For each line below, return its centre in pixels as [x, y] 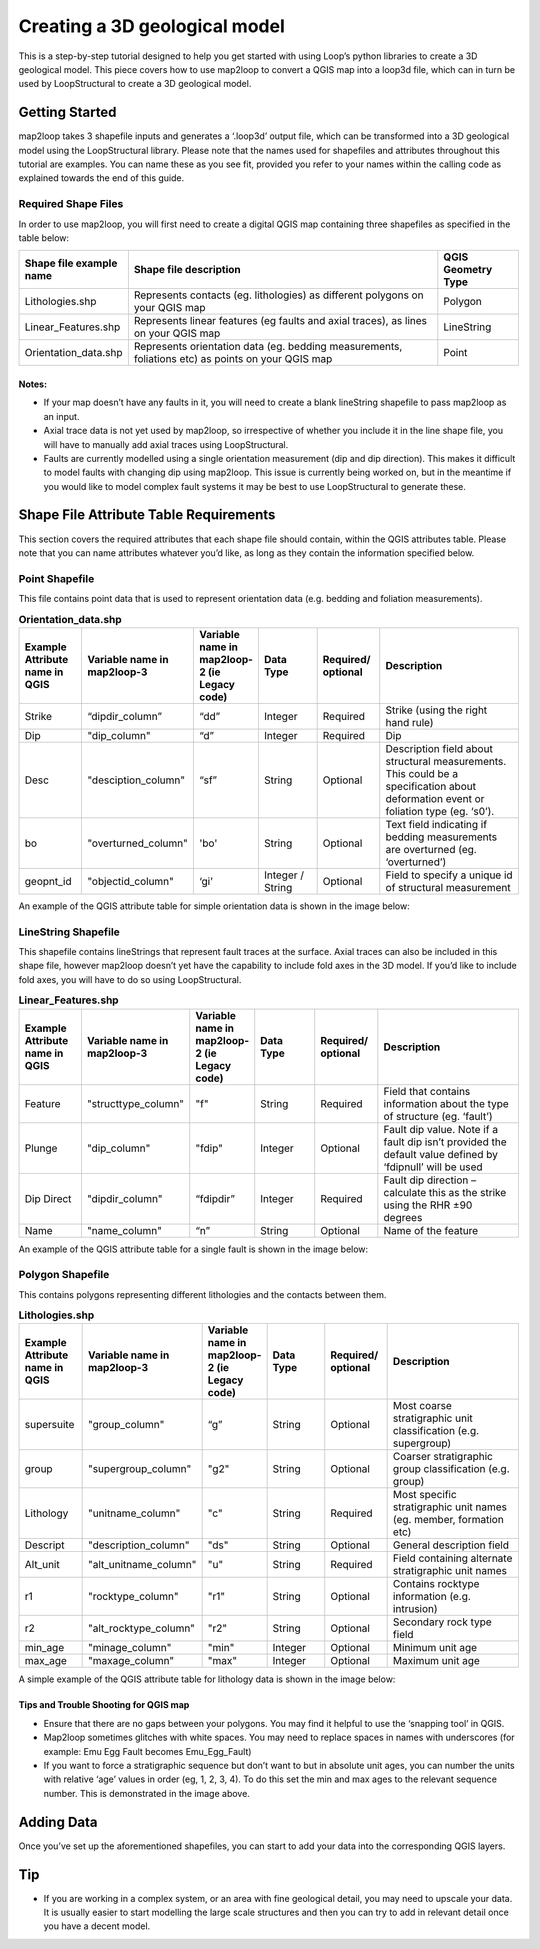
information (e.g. [432, 1597]
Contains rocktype [436, 1584]
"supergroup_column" [139, 1469]
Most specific [424, 1495]
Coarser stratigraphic [443, 1457]
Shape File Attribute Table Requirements [147, 515]
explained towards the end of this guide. [101, 178]
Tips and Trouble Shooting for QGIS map [104, 1705]
